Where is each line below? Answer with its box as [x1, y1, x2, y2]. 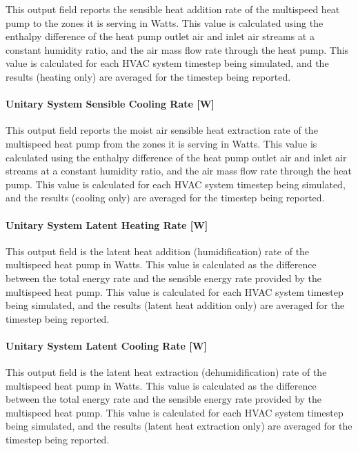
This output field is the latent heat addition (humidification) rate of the [6, 243, 310, 258]
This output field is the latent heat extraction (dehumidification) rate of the [6, 365, 327, 379]
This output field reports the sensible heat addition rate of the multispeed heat [6, 2, 340, 16]
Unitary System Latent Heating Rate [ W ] [6, 217, 208, 232]
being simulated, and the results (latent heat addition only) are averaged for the [6, 298, 345, 312]
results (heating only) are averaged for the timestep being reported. [6, 69, 291, 83]
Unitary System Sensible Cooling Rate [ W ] [6, 97, 215, 111]
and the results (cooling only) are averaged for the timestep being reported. [6, 190, 325, 205]
